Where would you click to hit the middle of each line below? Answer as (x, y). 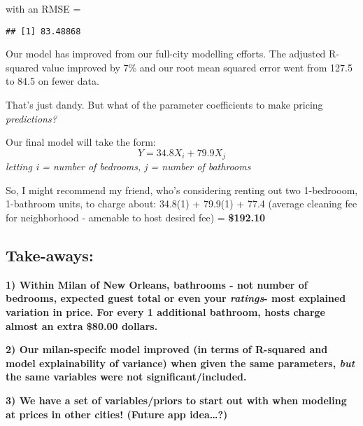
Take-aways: (50, 255)
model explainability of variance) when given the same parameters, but (180, 363)
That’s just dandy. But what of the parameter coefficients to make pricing (164, 105)
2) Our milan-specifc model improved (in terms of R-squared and (167, 349)
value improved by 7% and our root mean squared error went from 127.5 (197, 67)
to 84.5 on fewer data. (52, 81)
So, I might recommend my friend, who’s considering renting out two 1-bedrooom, (182, 190)
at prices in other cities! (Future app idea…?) (117, 414)
